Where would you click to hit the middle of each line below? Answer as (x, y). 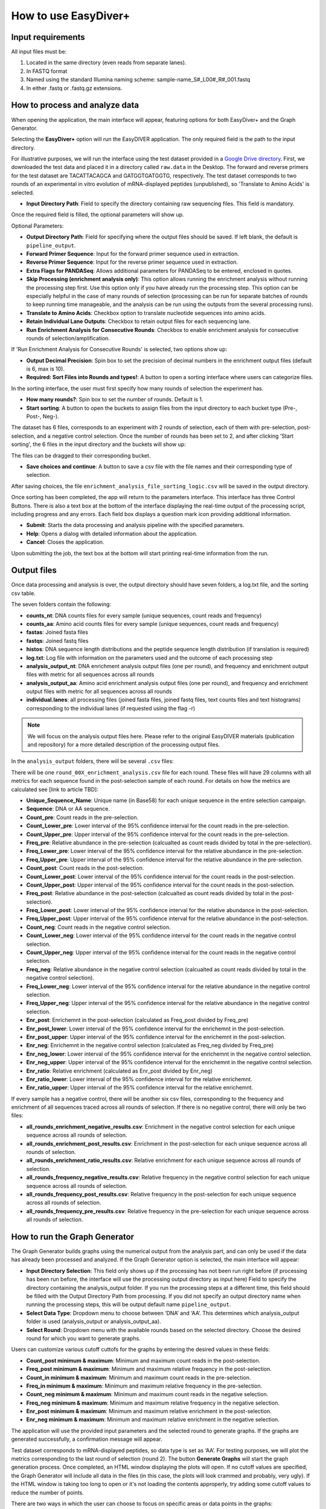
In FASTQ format (47, 71)
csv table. (23, 593)
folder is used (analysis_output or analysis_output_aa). (94, 1321)
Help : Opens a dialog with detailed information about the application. (112, 534)
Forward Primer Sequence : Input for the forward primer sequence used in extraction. (133, 254)
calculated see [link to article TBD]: (55, 789)
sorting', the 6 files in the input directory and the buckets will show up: (99, 444)
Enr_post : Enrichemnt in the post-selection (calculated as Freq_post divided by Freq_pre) (137, 1020)
